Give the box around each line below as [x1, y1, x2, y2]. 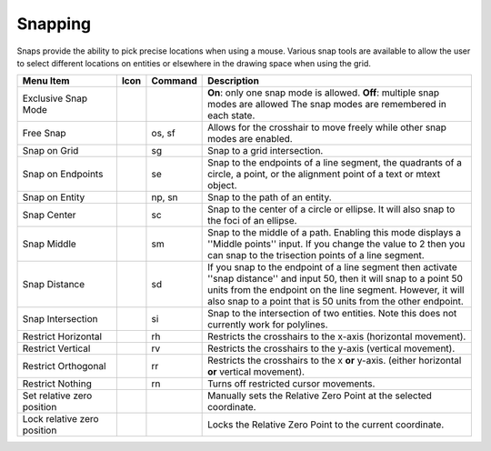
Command [151, 75, 197, 87]
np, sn [151, 191, 178, 204]
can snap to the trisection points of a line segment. [207, 249, 425, 262]
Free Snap [22, 127, 67, 140]
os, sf [151, 127, 176, 140]
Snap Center [22, 209, 76, 222]
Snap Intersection [22, 313, 98, 326]
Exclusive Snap [22, 92, 88, 105]
